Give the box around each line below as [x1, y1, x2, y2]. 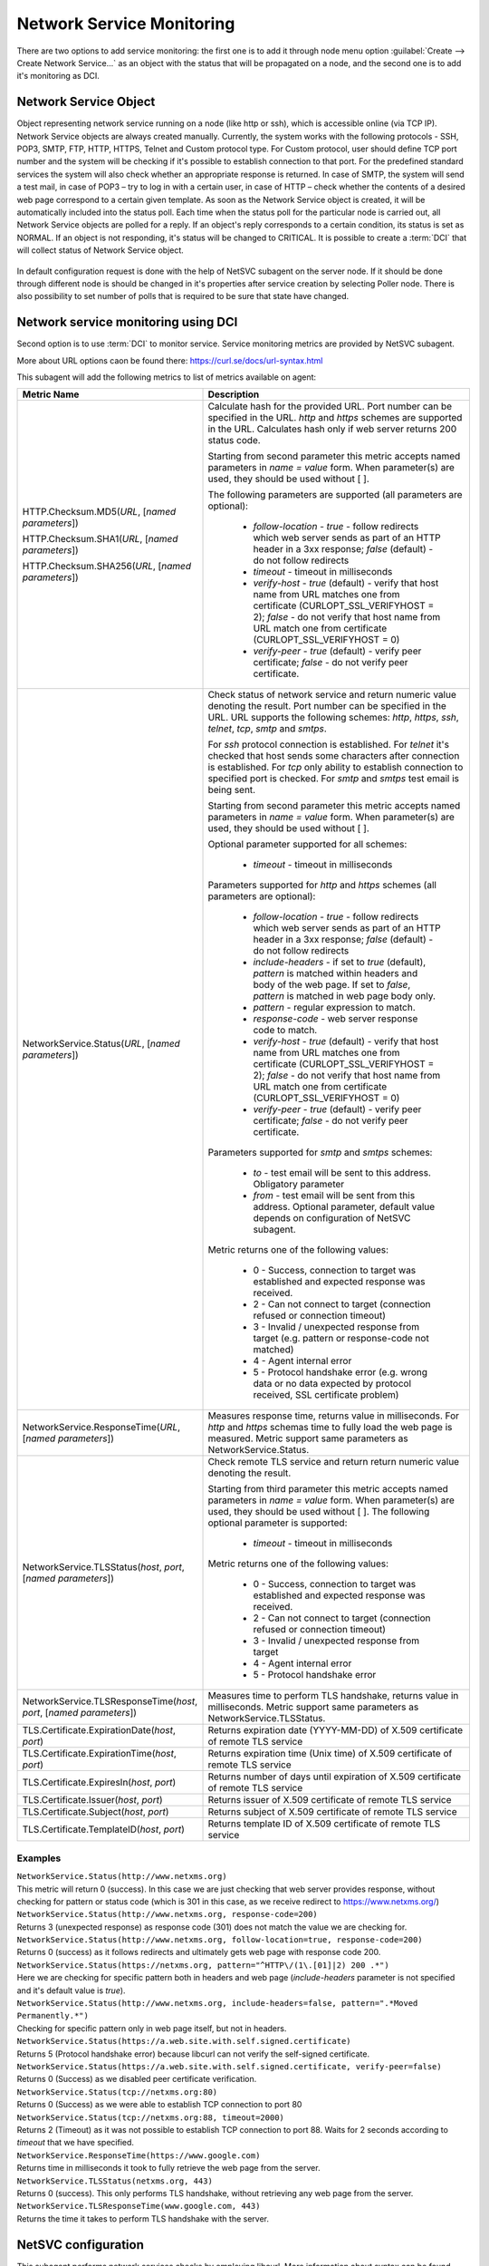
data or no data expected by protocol [253, 1378, 412, 1390]
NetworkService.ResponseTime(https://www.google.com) [16, 2150, 261, 2161]
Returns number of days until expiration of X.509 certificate [207, 1770, 462, 1783]
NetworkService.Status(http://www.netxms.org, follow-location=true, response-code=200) [16, 1935, 423, 1945]
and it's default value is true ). [16, 1985, 126, 1996]
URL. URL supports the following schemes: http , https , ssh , [207, 712, 459, 724]
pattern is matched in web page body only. [253, 990, 436, 1002]
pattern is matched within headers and [253, 967, 418, 980]
